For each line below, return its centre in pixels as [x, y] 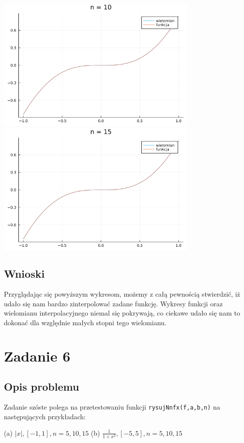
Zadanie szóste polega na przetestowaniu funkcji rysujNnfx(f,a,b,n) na [112, 407]
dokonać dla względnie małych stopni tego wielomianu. [85, 323]
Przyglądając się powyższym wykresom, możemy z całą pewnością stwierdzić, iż [122, 294]
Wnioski [24, 274]
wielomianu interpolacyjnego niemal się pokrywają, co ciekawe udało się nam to [122, 313]
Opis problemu [42, 387]
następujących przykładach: [45, 416]
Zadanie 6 [37, 356]
